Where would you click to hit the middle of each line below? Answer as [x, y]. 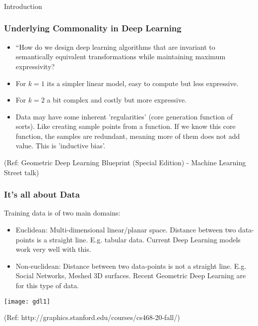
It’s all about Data [42, 194]
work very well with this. [53, 249]
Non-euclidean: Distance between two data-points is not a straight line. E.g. [131, 266]
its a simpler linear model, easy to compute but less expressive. [143, 83]
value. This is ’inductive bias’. [61, 146]
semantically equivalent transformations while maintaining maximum [121, 56]
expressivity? [35, 66]
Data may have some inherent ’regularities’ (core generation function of [124, 116]
